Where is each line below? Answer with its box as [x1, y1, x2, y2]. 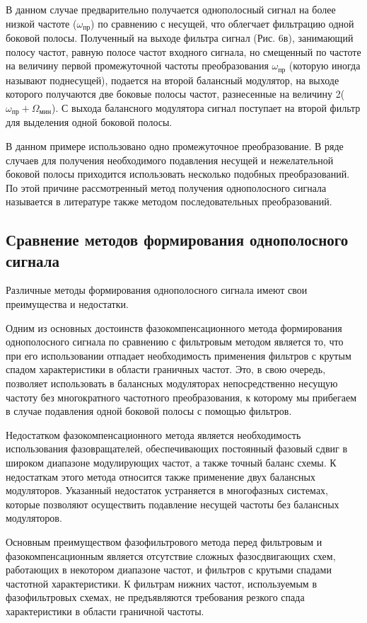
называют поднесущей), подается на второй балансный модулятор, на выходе [6, 72, 339, 87]
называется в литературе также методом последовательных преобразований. [6, 194, 332, 209]
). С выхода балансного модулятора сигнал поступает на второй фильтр [52, 100, 361, 115]
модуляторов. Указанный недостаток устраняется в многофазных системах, [6, 483, 328, 498]
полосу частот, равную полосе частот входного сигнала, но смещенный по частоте [6, 44, 361, 59]
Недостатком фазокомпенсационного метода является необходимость [6, 427, 301, 442]
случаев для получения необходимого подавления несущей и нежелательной [6, 152, 334, 167]
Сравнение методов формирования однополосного [6, 229, 349, 251]
